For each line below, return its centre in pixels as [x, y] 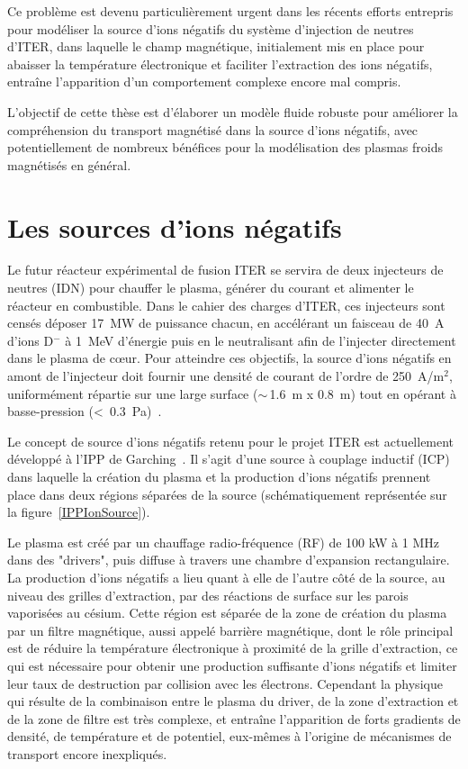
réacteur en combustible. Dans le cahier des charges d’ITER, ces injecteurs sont [226, 305]
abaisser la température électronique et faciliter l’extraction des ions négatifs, [220, 63]
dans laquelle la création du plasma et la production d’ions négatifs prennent [219, 476]
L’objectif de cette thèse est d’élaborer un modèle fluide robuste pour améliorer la [233, 111]
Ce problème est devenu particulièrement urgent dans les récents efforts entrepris [230, 11]
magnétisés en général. [69, 164]
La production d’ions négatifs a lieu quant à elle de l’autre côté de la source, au [226, 577]
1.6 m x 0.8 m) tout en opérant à [363, 393]
